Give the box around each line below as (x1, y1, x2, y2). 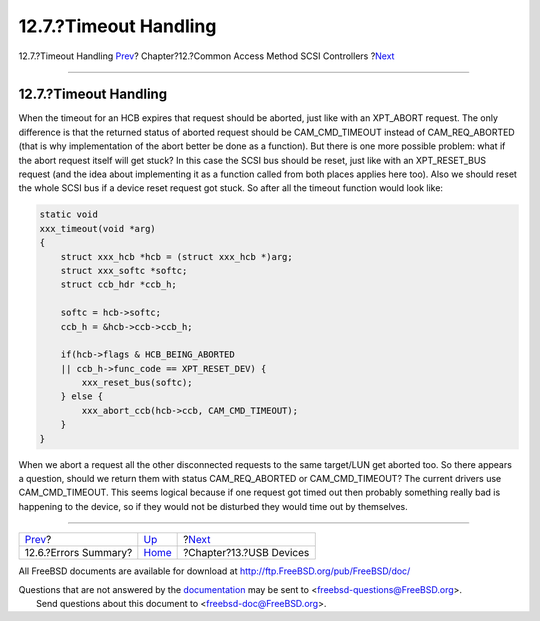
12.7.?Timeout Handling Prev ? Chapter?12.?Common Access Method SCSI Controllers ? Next (18, 50, 395, 62)
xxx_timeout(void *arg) (39, 223, 157, 234)
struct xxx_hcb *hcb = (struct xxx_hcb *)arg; (60, 251, 294, 262)
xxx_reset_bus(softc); (81, 377, 194, 389)
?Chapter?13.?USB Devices (183, 546, 310, 560)
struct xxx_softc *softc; (60, 265, 188, 276)
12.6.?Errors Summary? (24, 546, 133, 560)
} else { (60, 391, 104, 402)
